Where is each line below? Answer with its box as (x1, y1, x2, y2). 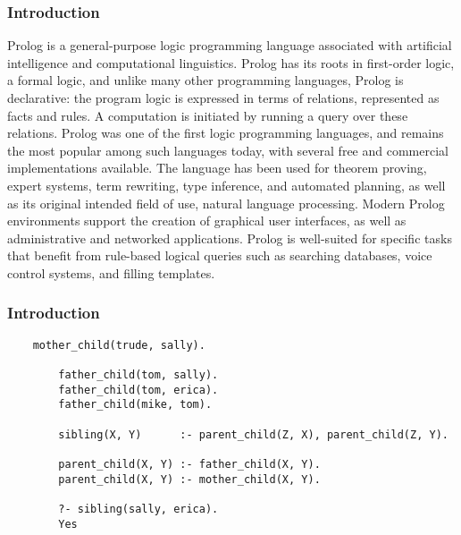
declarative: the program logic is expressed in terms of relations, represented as (7, 89, 440, 106)
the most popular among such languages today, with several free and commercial (7, 140, 448, 159)
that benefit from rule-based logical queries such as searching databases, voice (7, 246, 432, 265)
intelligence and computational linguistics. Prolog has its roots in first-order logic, (7, 53, 455, 72)
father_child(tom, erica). (58, 383, 219, 396)
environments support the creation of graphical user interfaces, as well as (7, 211, 407, 230)
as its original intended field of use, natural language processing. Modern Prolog (7, 193, 445, 212)
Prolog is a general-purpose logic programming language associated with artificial (7, 36, 452, 55)
